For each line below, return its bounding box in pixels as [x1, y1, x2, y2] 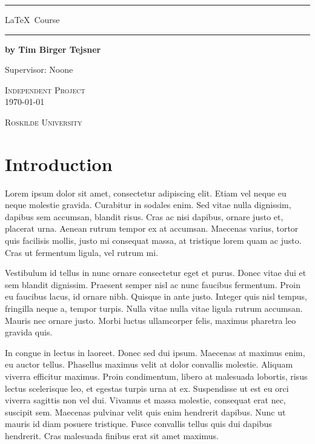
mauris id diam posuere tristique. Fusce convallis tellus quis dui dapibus [5, 417, 272, 430]
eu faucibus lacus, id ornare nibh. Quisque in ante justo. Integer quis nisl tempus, [5, 290, 307, 303]
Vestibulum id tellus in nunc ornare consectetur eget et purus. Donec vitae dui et [5, 266, 307, 279]
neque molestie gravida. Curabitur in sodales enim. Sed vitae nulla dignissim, [5, 198, 291, 211]
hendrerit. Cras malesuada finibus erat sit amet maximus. [5, 429, 219, 442]
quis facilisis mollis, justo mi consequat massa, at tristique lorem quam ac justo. [5, 234, 302, 247]
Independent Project [5, 83, 85, 96]
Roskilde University [5, 115, 82, 128]
